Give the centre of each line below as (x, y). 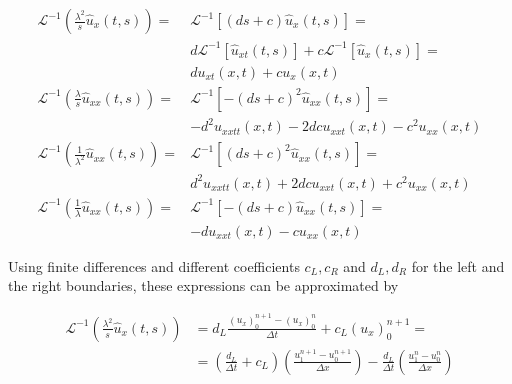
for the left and (458, 265)
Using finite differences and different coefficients (154, 265)
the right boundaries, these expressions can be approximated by (203, 285)
